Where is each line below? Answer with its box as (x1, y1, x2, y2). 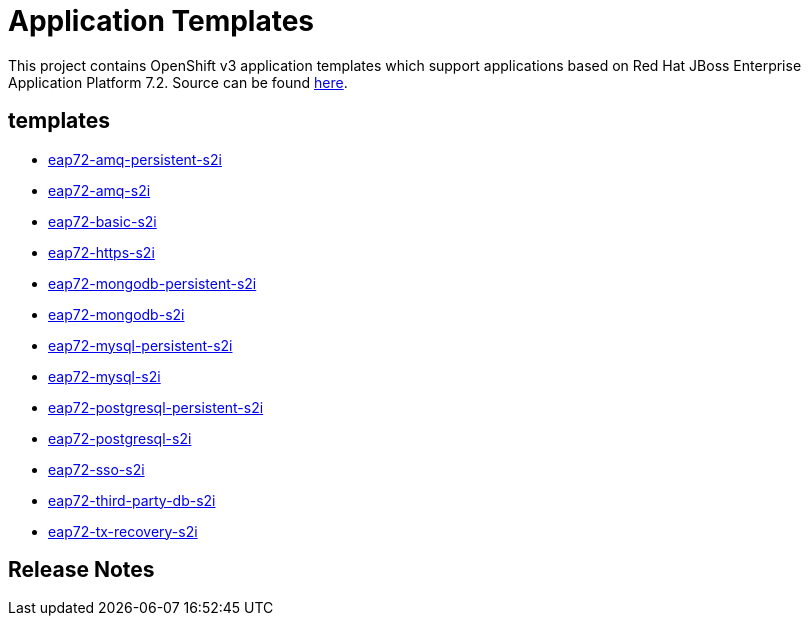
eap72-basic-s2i (48, 212, 157, 230)
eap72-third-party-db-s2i (48, 491, 216, 509)
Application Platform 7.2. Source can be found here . (8, 73, 348, 91)
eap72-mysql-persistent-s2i (48, 336, 233, 354)
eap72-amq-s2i (48, 181, 151, 199)
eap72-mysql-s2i (48, 367, 161, 385)
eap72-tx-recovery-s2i (48, 522, 198, 540)
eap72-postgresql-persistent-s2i (48, 398, 264, 416)
